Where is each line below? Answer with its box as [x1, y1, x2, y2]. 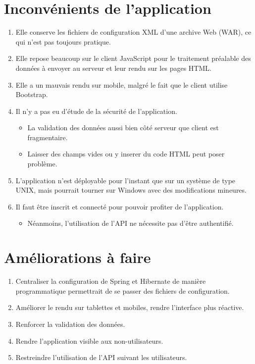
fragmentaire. [27, 132, 68, 142]
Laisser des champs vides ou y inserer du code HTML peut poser [27, 149, 225, 159]
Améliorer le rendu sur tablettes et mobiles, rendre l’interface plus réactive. [15, 302, 244, 312]
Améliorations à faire [4, 247, 151, 267]
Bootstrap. [15, 89, 48, 100]
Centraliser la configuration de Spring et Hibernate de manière [15, 276, 206, 286]
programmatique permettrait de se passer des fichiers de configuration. [15, 285, 230, 296]
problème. [27, 158, 57, 169]
